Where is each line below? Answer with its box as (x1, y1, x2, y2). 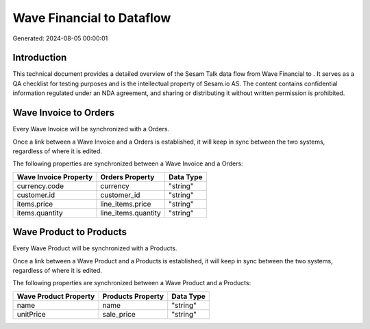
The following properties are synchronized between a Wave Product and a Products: (12, 279, 251, 287)
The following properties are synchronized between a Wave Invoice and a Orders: (12, 159, 243, 168)
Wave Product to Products (12, 226, 127, 238)
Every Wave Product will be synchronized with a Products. (12, 244, 177, 252)
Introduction (12, 52, 67, 64)
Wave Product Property (16, 291, 95, 301)
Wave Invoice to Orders (12, 107, 114, 119)
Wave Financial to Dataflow (12, 10, 171, 25)
